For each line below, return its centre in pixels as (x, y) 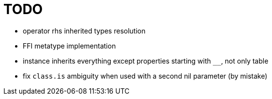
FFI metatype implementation (69, 46)
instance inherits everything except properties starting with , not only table (146, 61)
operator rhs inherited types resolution (84, 31)
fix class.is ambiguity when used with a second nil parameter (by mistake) (145, 76)
